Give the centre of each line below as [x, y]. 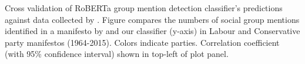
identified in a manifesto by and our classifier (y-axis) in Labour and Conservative [152, 31]
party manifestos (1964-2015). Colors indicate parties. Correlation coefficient [142, 42]
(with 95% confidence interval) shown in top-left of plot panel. [117, 54]
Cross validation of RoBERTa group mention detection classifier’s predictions [144, 8]
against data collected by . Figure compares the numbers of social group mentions [152, 19]
